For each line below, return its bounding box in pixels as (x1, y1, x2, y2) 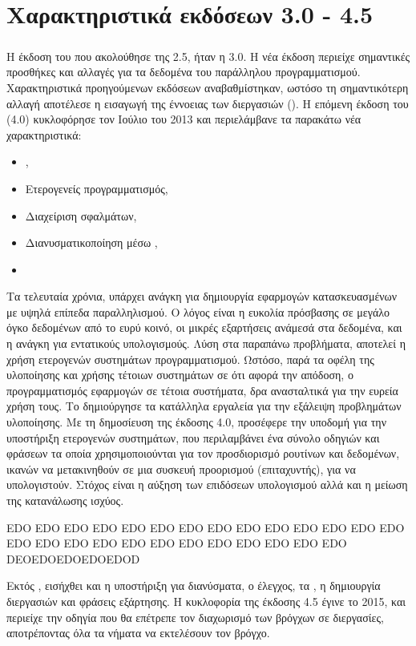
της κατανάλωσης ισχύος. (6, 492, 124, 508)
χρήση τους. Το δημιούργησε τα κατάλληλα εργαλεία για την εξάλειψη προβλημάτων (6, 398, 402, 414)
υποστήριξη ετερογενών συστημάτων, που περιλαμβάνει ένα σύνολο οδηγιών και (6, 429, 380, 446)
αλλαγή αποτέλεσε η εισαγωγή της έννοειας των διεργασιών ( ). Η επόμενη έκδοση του (6, 95, 409, 111)
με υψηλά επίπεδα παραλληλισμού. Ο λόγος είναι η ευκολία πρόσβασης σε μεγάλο (6, 303, 390, 320)
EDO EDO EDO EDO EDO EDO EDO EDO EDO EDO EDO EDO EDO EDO (6, 519, 405, 535)
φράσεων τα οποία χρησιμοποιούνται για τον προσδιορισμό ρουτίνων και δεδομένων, (6, 445, 400, 462)
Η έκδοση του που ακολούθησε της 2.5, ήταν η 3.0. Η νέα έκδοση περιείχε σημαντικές (6, 47, 410, 64)
